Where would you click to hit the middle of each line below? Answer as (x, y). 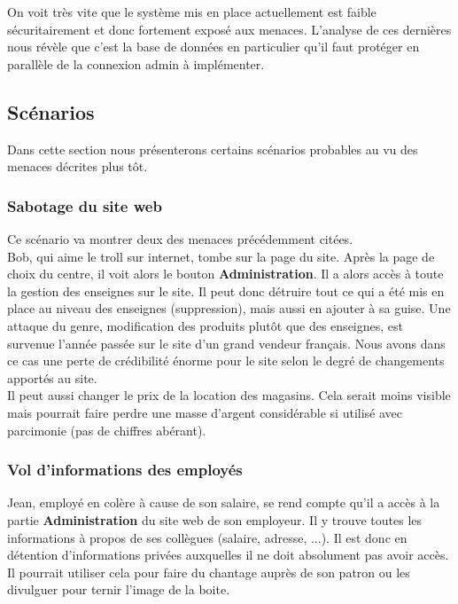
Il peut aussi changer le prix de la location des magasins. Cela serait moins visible (229, 395)
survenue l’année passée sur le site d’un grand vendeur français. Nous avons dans (226, 343)
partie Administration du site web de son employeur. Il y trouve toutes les (215, 519)
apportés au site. (52, 377)
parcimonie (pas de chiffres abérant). (107, 430)
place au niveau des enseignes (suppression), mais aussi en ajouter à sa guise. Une (229, 308)
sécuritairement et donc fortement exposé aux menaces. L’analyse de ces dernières (229, 29)
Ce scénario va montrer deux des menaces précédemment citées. (180, 238)
